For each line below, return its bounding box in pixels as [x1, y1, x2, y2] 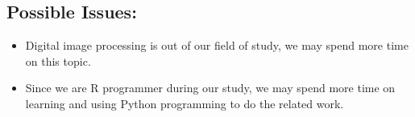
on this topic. [25, 52, 91, 69]
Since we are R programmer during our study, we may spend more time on [25, 79, 396, 96]
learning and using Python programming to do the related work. [25, 95, 344, 111]
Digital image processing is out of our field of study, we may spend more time [25, 37, 409, 54]
